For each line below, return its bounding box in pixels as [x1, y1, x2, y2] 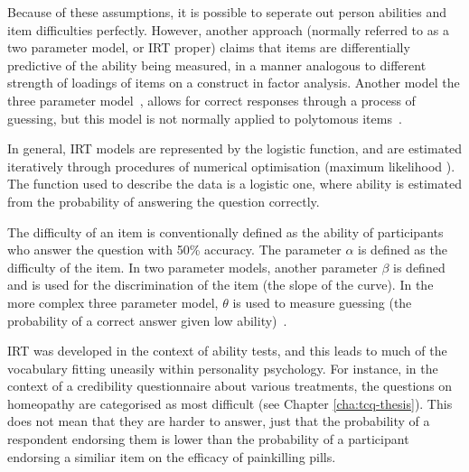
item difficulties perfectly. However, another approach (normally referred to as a [7, 20, 449, 39]
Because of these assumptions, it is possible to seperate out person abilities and [7, 3, 447, 21]
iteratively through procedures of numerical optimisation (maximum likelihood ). [7, 156, 455, 175]
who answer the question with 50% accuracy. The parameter [7, 240, 342, 259]
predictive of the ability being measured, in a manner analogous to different [7, 55, 427, 74]
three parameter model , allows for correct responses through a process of [7, 90, 416, 109]
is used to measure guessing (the [232, 292, 412, 311]
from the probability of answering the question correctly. [7, 191, 320, 210]
